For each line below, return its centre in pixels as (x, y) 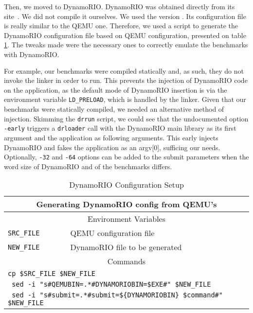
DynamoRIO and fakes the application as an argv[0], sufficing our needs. (112, 147)
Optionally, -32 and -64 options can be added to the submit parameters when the (126, 157)
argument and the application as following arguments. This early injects (111, 137)
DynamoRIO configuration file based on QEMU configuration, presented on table (125, 35)
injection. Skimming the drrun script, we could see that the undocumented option (126, 118)
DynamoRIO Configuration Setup (126, 185)
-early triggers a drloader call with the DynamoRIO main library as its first (120, 128)
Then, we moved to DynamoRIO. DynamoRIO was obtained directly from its (119, 6)
